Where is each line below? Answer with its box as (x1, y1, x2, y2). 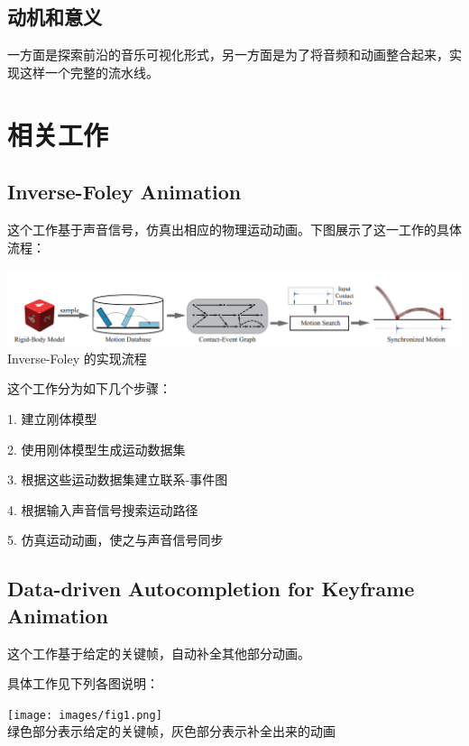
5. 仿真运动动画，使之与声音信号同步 (7, 530, 224, 549)
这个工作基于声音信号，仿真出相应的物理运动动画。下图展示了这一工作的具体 (7, 219, 462, 238)
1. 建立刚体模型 (7, 410, 97, 428)
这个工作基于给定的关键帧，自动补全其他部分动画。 (7, 643, 310, 662)
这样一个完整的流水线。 (19, 62, 159, 81)
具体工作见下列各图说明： (7, 674, 159, 693)
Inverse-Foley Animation (7, 178, 242, 206)
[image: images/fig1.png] (7, 708, 162, 722)
